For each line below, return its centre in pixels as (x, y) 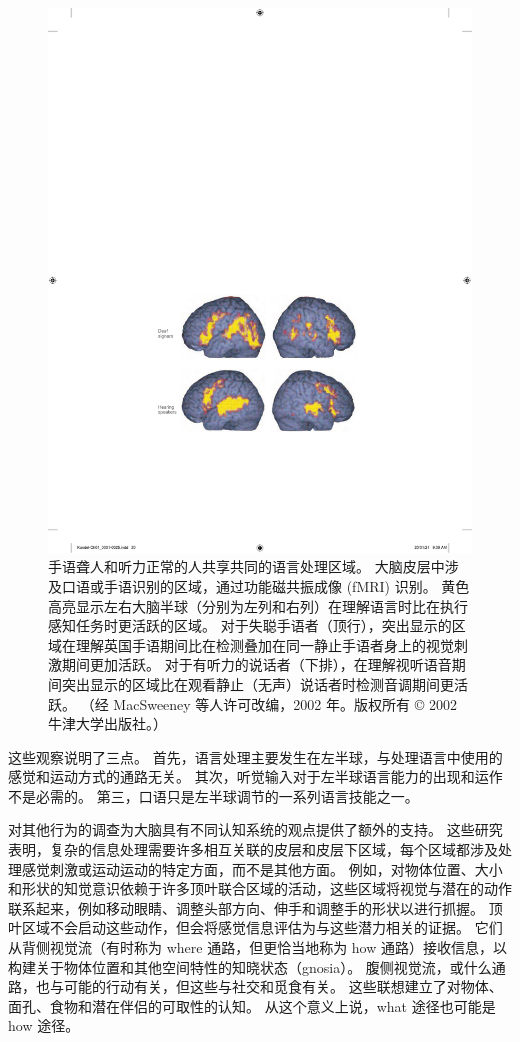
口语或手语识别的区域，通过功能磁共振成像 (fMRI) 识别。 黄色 (265, 585)
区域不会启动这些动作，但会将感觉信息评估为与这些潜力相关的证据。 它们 (262, 927)
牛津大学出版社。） (107, 723)
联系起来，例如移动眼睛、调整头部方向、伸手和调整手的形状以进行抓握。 (246, 907)
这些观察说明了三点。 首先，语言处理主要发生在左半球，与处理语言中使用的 (255, 756)
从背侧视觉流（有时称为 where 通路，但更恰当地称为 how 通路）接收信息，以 (257, 947)
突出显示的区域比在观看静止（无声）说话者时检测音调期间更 (257, 683)
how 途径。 (44, 1025)
